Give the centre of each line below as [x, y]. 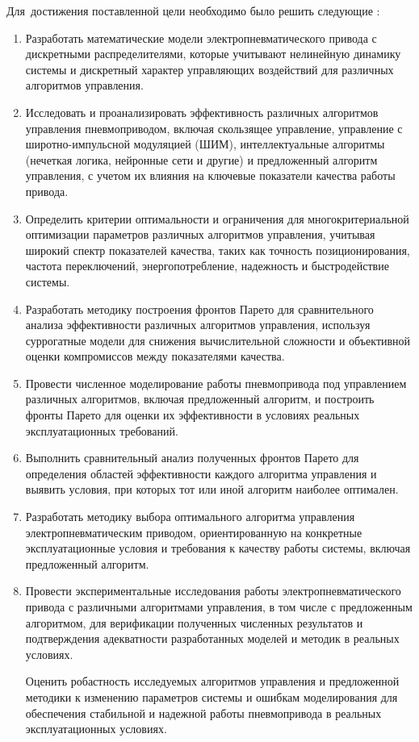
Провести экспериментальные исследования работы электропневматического [213, 591]
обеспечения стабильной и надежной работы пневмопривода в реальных [203, 713]
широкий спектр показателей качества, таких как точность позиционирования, [218, 250]
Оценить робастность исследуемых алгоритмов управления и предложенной [212, 681]
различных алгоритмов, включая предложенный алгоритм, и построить [200, 399]
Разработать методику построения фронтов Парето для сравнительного [199, 308]
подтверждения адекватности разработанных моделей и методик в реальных [212, 638]
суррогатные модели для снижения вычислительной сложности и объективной [218, 340]
